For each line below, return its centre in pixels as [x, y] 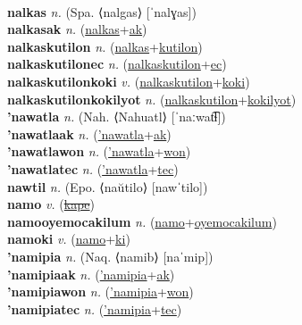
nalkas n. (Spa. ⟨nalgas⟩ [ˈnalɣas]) [102, 11]
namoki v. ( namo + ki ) [69, 239]
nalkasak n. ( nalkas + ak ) [77, 29]
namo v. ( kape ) [51, 204]
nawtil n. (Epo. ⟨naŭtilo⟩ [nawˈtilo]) [108, 186]
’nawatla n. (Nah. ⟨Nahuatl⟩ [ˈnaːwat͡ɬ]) [117, 117]
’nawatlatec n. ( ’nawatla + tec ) [93, 168]
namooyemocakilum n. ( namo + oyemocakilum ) [142, 221]
